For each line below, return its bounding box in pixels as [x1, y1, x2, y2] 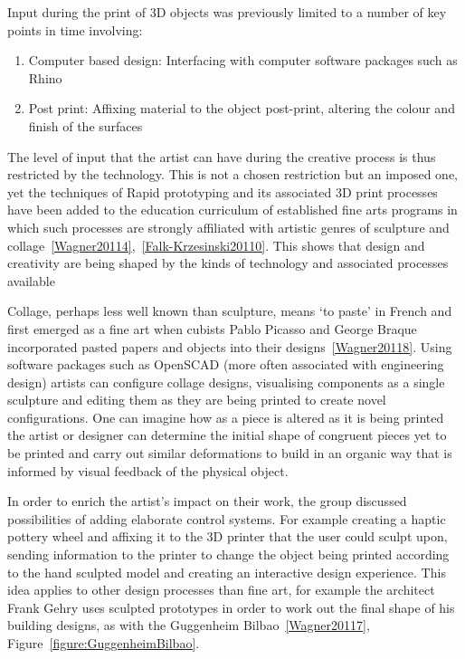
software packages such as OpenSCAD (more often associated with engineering [7, 355, 444, 374]
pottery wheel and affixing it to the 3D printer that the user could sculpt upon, [7, 527, 448, 546]
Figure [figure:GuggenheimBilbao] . [7, 634, 200, 652]
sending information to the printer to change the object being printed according [7, 545, 450, 564]
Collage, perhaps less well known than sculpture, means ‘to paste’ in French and [7, 301, 452, 320]
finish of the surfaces [28, 116, 143, 135]
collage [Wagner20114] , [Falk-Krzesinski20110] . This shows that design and [7, 235, 425, 254]
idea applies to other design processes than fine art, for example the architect [7, 580, 435, 599]
